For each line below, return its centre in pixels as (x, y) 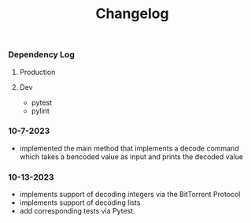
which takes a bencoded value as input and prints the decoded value (131, 156)
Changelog (132, 14)
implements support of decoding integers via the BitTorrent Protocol (130, 195)
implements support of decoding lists (80, 203)
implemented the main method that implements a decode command (129, 148)
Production (37, 72)
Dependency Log (41, 54)
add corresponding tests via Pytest (76, 211)
